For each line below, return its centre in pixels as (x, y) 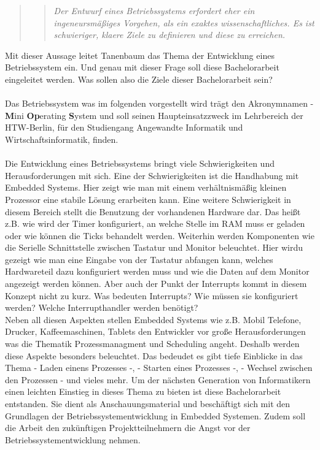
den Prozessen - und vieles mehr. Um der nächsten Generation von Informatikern (158, 379)
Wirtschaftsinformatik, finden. (62, 139)
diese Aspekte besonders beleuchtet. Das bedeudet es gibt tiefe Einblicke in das (154, 355)
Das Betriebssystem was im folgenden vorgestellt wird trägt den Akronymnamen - (159, 103)
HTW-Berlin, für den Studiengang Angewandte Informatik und (124, 127)
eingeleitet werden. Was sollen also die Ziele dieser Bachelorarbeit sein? (139, 79)
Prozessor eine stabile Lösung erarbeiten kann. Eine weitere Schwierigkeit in (148, 199)
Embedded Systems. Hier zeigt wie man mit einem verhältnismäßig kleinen (146, 187)
